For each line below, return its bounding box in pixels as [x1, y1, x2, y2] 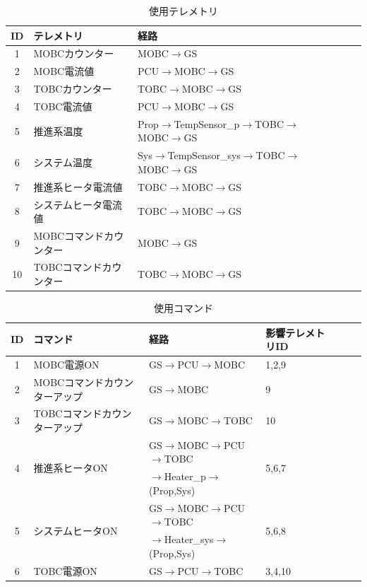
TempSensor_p [174, 116, 240, 131]
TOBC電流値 [33, 98, 92, 113]
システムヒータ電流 [33, 197, 123, 211]
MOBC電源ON [33, 357, 100, 372]
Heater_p [164, 469, 206, 484]
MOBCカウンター [33, 46, 114, 61]
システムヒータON [33, 523, 118, 537]
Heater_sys [164, 532, 214, 547]
